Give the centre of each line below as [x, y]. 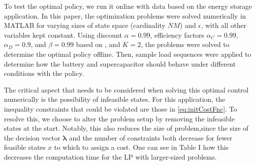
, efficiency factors [177, 35]
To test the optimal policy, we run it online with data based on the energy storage [128, 6]
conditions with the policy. [44, 73]
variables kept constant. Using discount [63, 35]
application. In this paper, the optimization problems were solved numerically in [125, 15]
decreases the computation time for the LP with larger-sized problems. [111, 156]
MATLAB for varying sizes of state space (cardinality [85, 25]
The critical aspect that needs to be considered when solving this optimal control [126, 89]
